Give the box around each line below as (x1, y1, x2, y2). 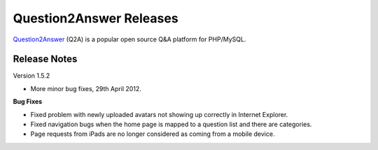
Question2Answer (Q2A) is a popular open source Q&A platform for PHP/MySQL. (13, 35, 246, 43)
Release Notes (13, 53, 78, 65)
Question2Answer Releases (13, 11, 178, 26)
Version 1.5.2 (13, 71, 50, 80)
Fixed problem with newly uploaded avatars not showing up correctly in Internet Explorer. (30, 110, 288, 118)
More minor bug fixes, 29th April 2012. (30, 84, 141, 93)
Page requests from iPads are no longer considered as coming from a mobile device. (30, 130, 275, 138)
